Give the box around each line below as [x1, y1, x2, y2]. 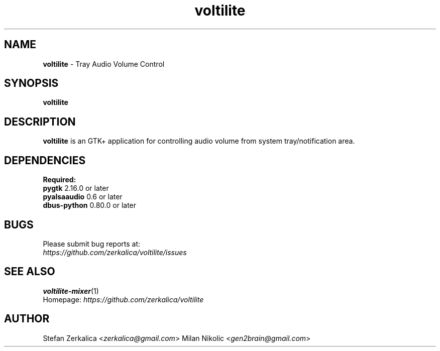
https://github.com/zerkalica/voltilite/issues [43, 248, 187, 257]
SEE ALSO [4, 265, 55, 278]
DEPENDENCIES [4, 154, 86, 167]
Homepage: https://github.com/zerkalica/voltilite [43, 295, 204, 304]
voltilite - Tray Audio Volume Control [43, 59, 165, 68]
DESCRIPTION [4, 115, 76, 128]
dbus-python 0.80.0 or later [43, 201, 137, 210]
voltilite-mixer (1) [43, 286, 99, 295]
